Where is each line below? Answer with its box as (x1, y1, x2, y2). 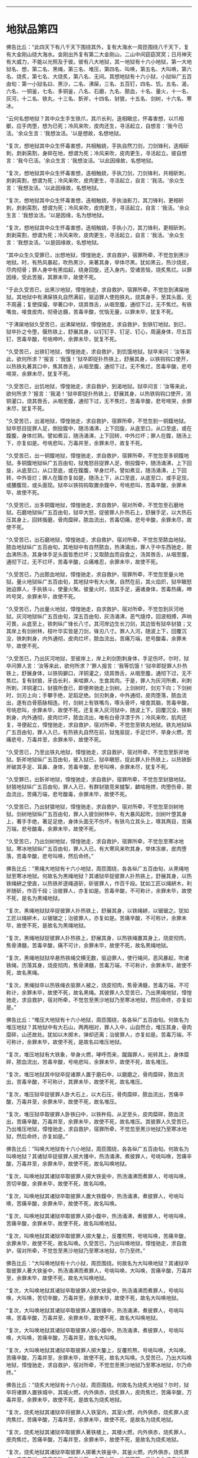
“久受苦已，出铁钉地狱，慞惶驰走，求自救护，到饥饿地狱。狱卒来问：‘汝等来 (6, 348, 190, 355)
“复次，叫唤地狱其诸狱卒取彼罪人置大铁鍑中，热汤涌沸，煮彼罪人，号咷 (6, 1192, 179, 1200)
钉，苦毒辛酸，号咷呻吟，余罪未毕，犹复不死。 (6, 335, 120, 342)
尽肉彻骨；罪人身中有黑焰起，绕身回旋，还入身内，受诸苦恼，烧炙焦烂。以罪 (6, 266, 192, 273)
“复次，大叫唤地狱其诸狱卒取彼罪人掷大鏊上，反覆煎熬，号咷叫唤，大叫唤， (6, 1346, 190, 1354)
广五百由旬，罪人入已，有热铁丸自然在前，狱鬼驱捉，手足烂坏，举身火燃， (6, 728, 187, 735)
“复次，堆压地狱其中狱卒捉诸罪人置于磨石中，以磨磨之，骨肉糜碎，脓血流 (6, 1070, 184, 1077)
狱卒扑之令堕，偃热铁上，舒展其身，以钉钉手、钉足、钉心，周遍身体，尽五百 (6, 328, 192, 335)
